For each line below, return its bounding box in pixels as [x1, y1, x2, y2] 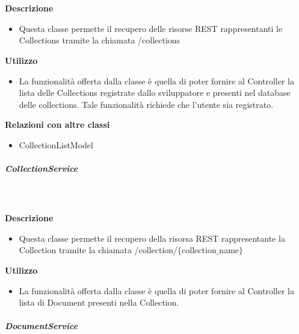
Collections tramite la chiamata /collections [19, 34, 180, 46]
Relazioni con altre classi [5, 118, 110, 131]
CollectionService [5, 162, 78, 175]
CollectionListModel [19, 138, 93, 151]
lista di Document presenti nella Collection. [19, 296, 179, 309]
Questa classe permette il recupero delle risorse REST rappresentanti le [19, 22, 283, 34]
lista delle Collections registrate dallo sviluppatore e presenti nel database [19, 86, 291, 99]
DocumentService [5, 320, 78, 332]
